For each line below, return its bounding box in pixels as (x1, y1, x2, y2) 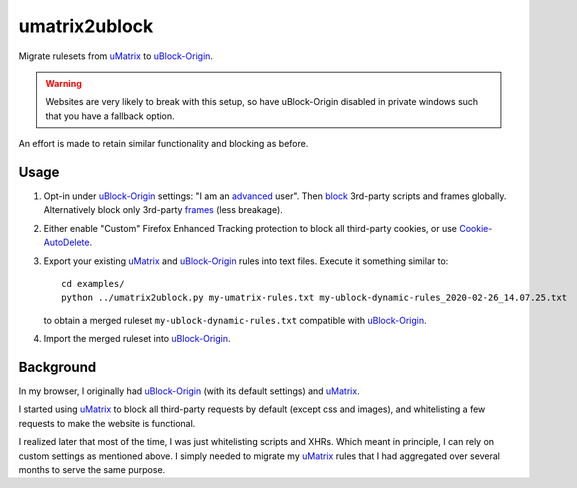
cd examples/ (61, 278, 125, 289)
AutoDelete (43, 236, 90, 249)
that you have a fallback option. (45, 110, 175, 122)
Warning (45, 77, 82, 89)
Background (18, 358, 97, 375)
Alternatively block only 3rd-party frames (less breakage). (43, 204, 284, 216)
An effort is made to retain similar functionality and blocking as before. (18, 138, 309, 150)
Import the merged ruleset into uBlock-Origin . (43, 333, 231, 345)
